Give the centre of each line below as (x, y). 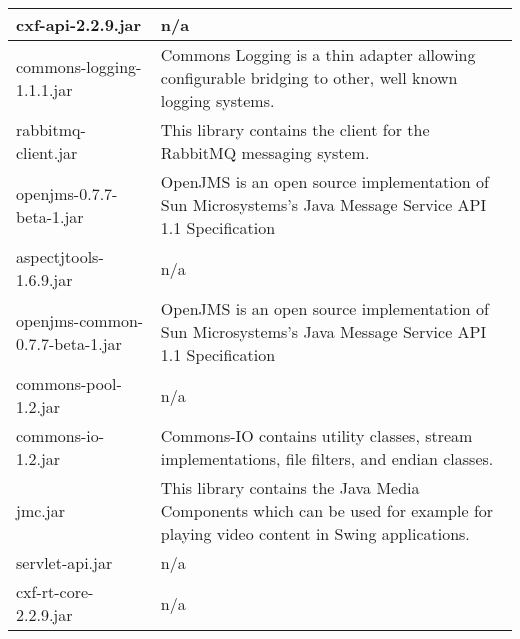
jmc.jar (40, 510)
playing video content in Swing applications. (315, 533)
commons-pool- (69, 383)
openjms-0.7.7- (67, 193)
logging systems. (217, 100)
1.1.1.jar (44, 89)
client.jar (47, 152)
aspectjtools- (60, 256)
